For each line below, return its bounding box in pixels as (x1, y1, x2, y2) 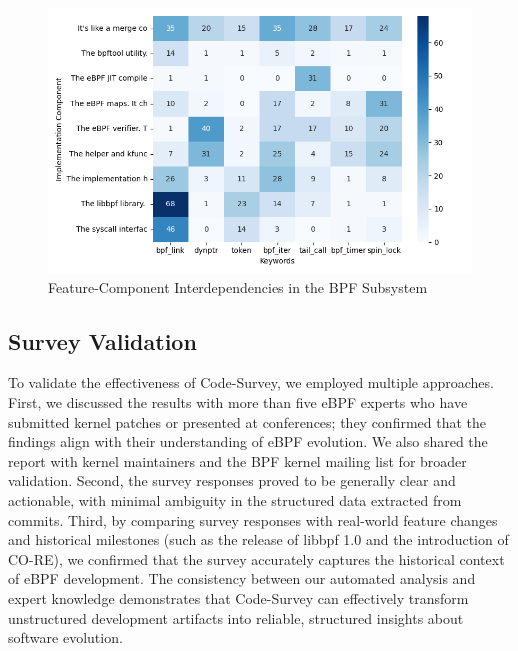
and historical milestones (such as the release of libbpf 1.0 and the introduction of (8, 529, 509, 550)
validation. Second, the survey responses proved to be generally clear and (8, 470, 456, 491)
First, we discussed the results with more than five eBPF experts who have (8, 391, 468, 412)
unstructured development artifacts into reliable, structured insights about (8, 607, 464, 628)
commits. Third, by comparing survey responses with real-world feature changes (8, 509, 498, 530)
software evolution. (8, 627, 123, 648)
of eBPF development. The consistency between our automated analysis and (8, 568, 476, 589)
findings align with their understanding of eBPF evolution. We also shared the (8, 431, 488, 452)
